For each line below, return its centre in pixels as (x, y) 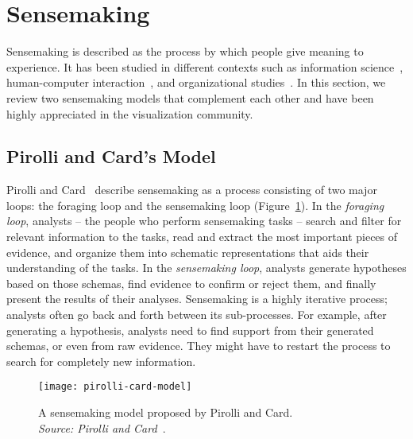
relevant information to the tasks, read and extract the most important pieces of (202, 237)
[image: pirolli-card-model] (115, 387)
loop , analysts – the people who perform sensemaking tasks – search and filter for (204, 221)
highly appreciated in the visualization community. (130, 113)
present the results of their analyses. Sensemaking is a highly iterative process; (197, 299)
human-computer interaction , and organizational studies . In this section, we (196, 82)
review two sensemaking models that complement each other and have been (190, 97)
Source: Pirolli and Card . (102, 427)
